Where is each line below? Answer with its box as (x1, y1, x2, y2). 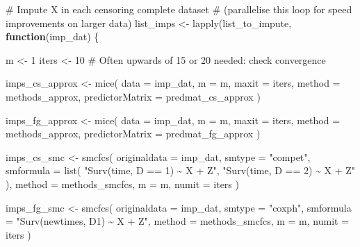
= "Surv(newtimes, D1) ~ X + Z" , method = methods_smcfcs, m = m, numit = (6, 214, 350, 228)
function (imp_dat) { (6, 29, 99, 44)
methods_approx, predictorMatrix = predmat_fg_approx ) (6, 126, 261, 141)
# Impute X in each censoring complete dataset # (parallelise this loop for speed (6, 2, 352, 16)
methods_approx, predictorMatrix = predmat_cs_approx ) (6, 89, 261, 103)
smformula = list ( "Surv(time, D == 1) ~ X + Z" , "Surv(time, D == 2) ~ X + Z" (6, 163, 356, 178)
